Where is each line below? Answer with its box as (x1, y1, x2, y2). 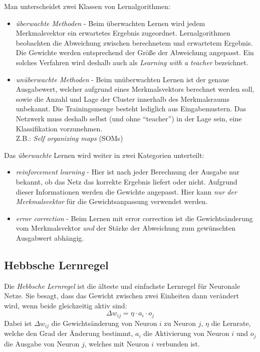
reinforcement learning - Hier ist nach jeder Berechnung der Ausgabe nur (16, 166, 239, 177)
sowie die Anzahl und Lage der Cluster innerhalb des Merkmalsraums (16, 93, 230, 104)
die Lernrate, (211, 317, 251, 328)
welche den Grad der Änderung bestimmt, (4, 328, 133, 338)
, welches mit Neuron (84, 338, 149, 348)
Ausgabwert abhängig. (16, 232, 84, 243)
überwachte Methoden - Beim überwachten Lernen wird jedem (16, 18, 205, 28)
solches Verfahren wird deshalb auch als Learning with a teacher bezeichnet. (16, 57, 248, 67)
